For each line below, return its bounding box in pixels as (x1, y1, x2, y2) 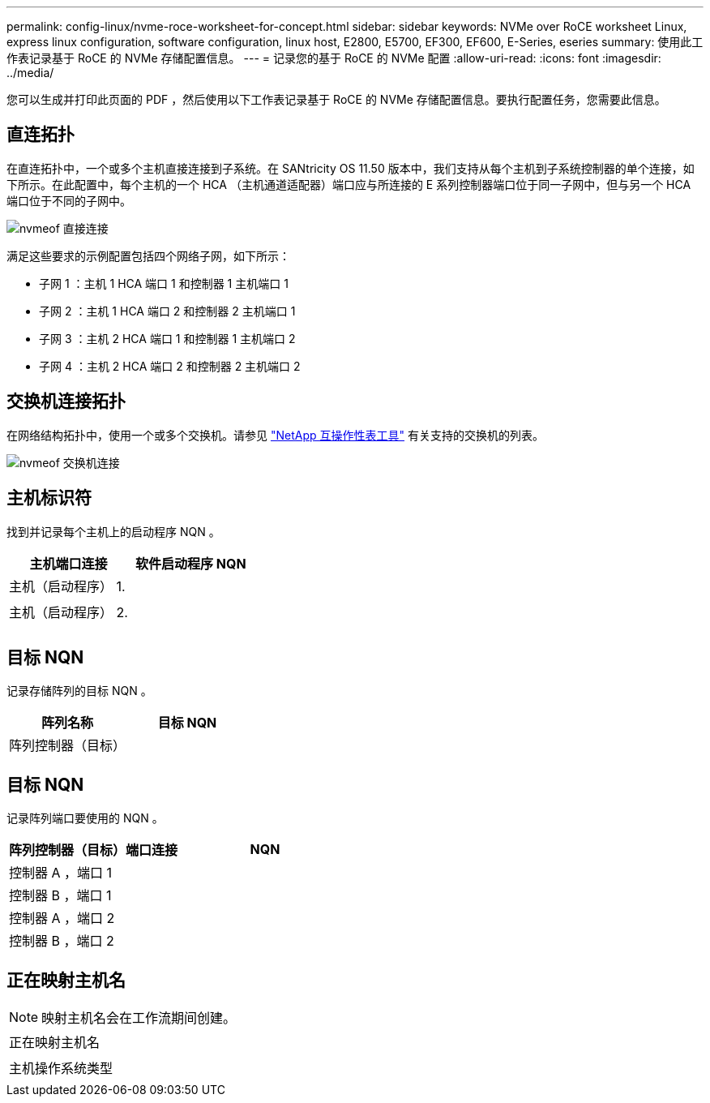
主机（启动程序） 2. (9, 603, 128, 620)
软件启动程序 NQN (135, 555, 246, 572)
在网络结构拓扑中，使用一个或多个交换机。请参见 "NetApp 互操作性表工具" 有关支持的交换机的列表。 (6, 427, 544, 442)
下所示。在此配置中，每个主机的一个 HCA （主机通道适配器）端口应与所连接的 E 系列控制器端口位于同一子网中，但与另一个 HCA (6, 177, 691, 191)
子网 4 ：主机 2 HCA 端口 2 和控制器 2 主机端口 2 (39, 358, 301, 373)
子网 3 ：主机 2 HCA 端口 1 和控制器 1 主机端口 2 (39, 331, 296, 345)
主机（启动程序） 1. (9, 577, 126, 594)
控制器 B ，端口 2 (9, 933, 114, 950)
